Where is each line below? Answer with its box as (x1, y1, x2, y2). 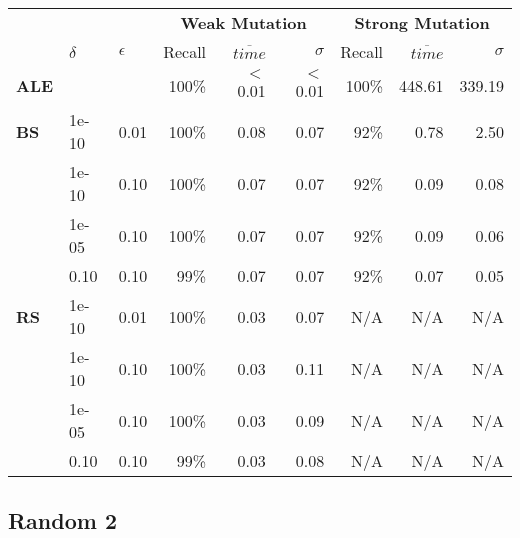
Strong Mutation (354, 11, 490, 34)
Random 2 (8, 505, 118, 536)
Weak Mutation (180, 11, 307, 34)
